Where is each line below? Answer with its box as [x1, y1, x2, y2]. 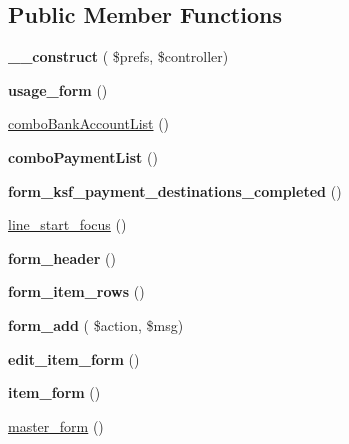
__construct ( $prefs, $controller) [8, 46, 229, 67]
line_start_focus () [8, 214, 127, 235]
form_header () [8, 247, 116, 268]
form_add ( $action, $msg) [8, 314, 184, 335]
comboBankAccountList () [8, 113, 170, 134]
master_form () [8, 415, 104, 436]
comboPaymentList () [8, 146, 158, 167]
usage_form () [8, 79, 108, 100]
